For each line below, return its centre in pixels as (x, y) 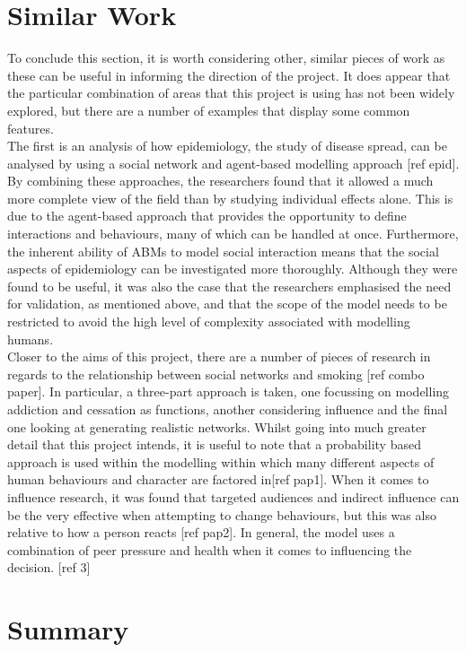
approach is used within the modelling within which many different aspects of (221, 461)
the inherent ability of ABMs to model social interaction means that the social (223, 251)
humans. (31, 339)
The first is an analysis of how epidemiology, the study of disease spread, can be (227, 146)
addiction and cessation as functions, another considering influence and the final (228, 409)
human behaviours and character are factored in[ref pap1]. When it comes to (218, 479)
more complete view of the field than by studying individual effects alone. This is (230, 198)
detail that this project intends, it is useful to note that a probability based (214, 444)
